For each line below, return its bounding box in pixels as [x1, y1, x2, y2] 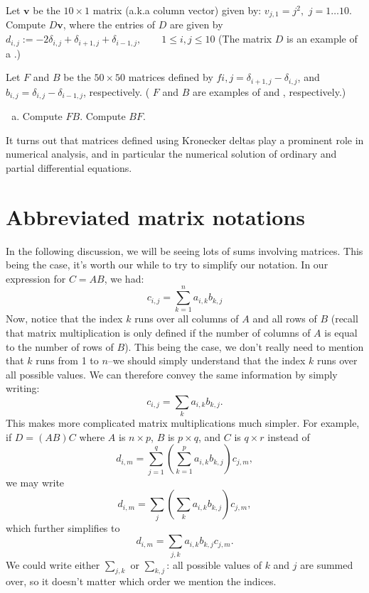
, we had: [104, 271, 144, 285]
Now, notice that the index [6, 311, 123, 326]
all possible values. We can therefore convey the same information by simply [6, 366, 338, 381]
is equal [324, 325, 358, 339]
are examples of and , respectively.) [192, 84, 346, 99]
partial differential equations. [6, 160, 132, 175]
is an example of [287, 31, 358, 46]
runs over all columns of [134, 311, 239, 326]
